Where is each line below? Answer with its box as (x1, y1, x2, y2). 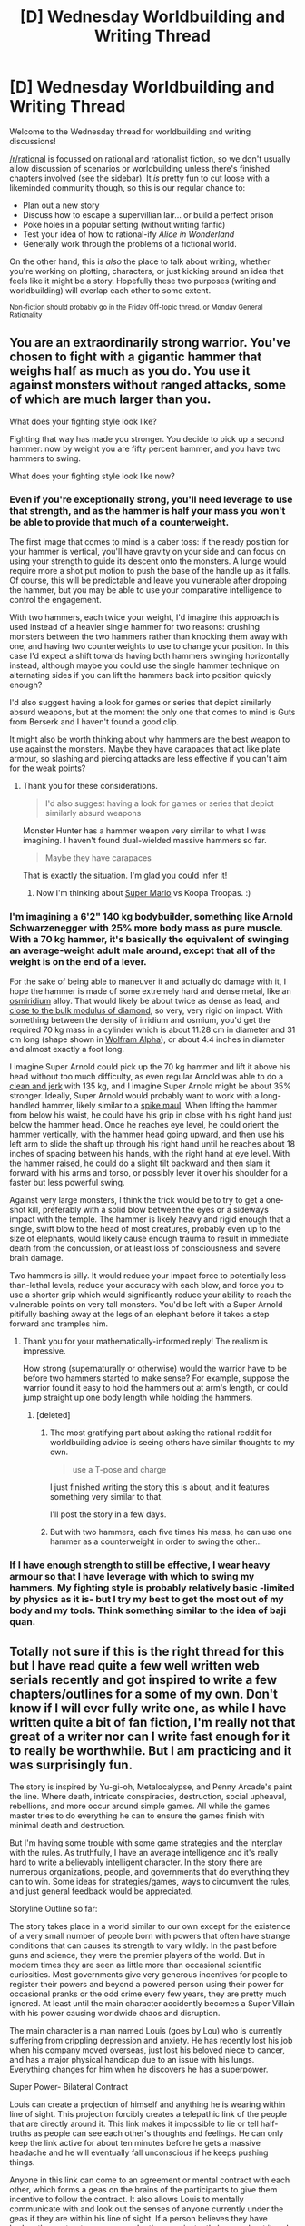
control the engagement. (9, 595, 102, 606)
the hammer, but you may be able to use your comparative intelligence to (9, 585, 283, 596)
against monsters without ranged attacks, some (9, 378, 287, 393)
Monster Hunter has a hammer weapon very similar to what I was (22, 825, 267, 836)
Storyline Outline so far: (9, 1904, 98, 1915)
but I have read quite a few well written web (9, 1658, 261, 1673)
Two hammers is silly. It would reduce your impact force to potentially (9, 1270, 270, 1281)
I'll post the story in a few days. (49, 1509, 167, 1520)
